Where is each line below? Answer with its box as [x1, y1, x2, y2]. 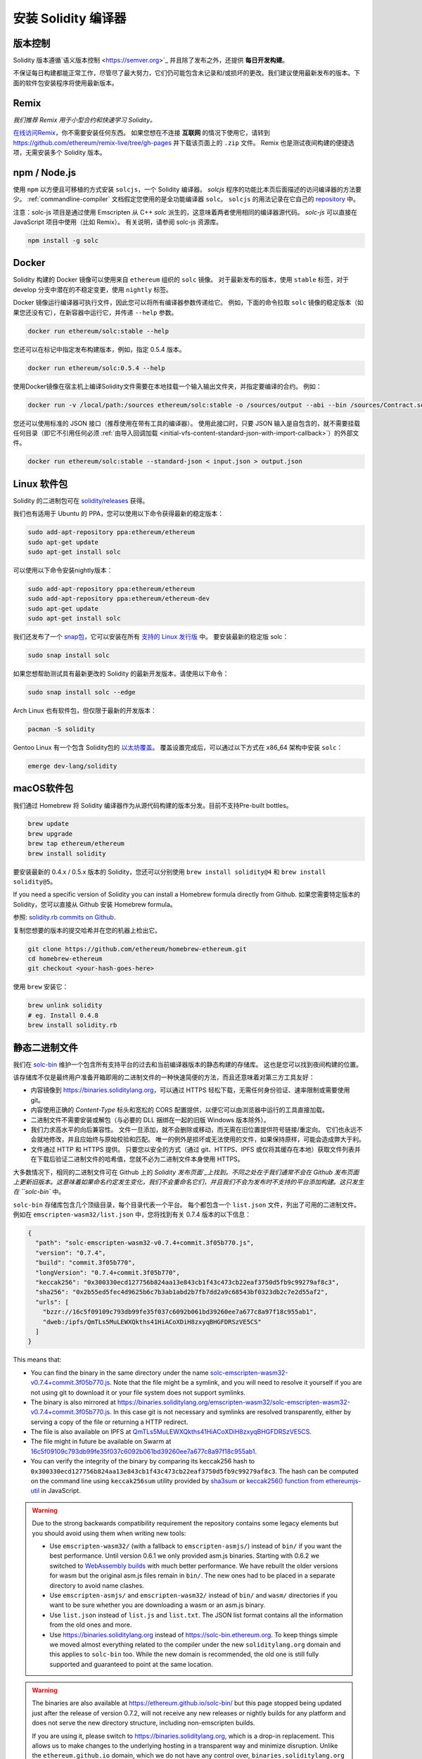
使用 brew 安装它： [13, 982, 69, 991]
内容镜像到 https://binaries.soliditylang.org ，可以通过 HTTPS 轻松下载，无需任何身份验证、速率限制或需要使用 [30, 1086, 350, 1094]
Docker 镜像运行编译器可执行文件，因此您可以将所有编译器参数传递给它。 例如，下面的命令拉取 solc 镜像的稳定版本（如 [13, 298, 364, 307]
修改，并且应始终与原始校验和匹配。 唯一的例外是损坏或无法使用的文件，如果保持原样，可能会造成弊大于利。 [49, 1135, 365, 1143]
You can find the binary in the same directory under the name [30, 1369, 209, 1377]
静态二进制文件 [13, 1041, 78, 1053]
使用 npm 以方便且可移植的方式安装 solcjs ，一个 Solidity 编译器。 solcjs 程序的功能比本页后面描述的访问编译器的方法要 [13, 185, 362, 193]
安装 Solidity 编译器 [13, 11, 127, 26]
